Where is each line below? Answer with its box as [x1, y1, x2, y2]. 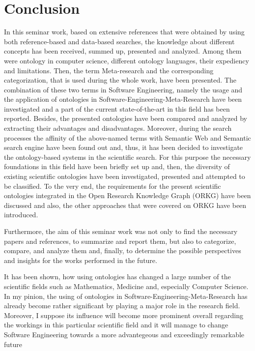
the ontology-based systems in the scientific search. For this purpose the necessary [4, 151, 251, 162]
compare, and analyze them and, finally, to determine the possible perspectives [4, 245, 241, 256]
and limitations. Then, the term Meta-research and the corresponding [4, 65, 214, 75]
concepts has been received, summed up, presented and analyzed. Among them [4, 46, 242, 56]
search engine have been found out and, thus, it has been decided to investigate [4, 142, 243, 152]
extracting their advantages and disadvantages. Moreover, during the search [4, 123, 232, 133]
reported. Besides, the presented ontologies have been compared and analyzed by [4, 113, 247, 123]
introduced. [4, 209, 38, 220]
